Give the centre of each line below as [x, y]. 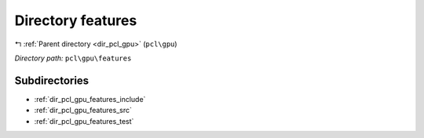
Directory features [76, 20]
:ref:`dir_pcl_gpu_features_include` [90, 99]
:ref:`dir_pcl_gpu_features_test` [84, 121]
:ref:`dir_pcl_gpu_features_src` [83, 111]
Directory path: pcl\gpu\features [73, 58]
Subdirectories [52, 80]
